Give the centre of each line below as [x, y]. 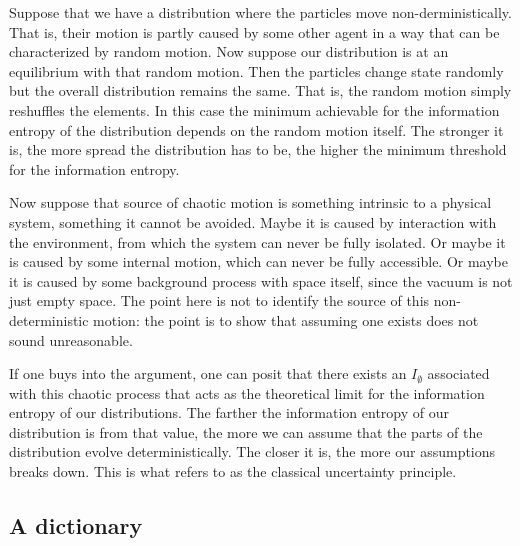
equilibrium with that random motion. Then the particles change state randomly [256, 70]
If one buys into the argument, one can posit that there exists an [208, 373]
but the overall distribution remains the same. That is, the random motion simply [260, 90]
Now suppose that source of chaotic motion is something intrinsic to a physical [250, 202]
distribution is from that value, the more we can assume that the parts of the [246, 431]
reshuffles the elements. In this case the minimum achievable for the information [254, 109]
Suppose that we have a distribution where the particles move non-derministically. [260, 12]
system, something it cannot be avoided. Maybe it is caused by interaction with [253, 221]
